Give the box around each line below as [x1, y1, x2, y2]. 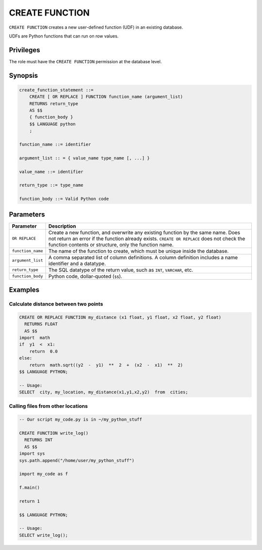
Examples [9, 286, 40, 294]
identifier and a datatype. [48, 260, 106, 267]
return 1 [19, 498, 40, 504]
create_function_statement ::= [19, 87, 94, 92]
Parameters [9, 210, 45, 218]
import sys [19, 451, 45, 457]
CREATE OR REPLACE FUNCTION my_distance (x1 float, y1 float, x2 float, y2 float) [19, 314, 222, 320]
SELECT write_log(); [19, 532, 68, 538]
